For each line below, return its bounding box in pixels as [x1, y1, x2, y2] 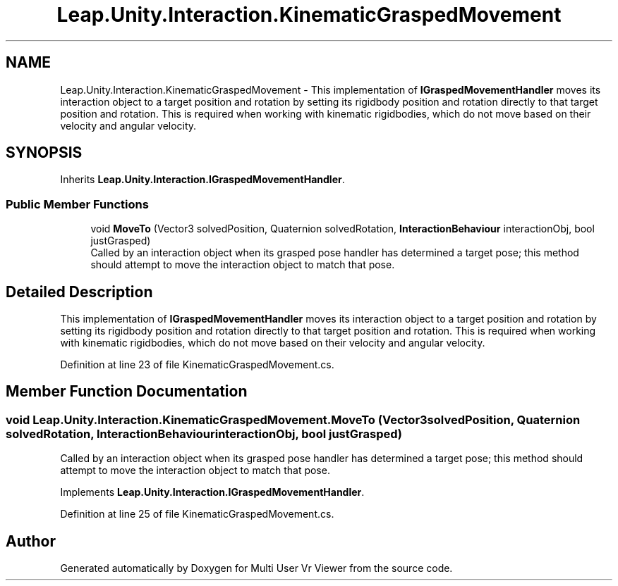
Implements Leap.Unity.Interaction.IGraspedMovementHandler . [60, 486, 365, 499]
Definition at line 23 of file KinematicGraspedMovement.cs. [60, 359, 334, 371]
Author [6, 532, 56, 550]
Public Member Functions [6, 197, 149, 211]
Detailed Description [6, 282, 153, 301]
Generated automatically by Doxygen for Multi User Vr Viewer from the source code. [60, 562, 453, 575]
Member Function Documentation [6, 382, 248, 401]
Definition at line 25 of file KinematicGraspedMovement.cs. [60, 508, 334, 520]
